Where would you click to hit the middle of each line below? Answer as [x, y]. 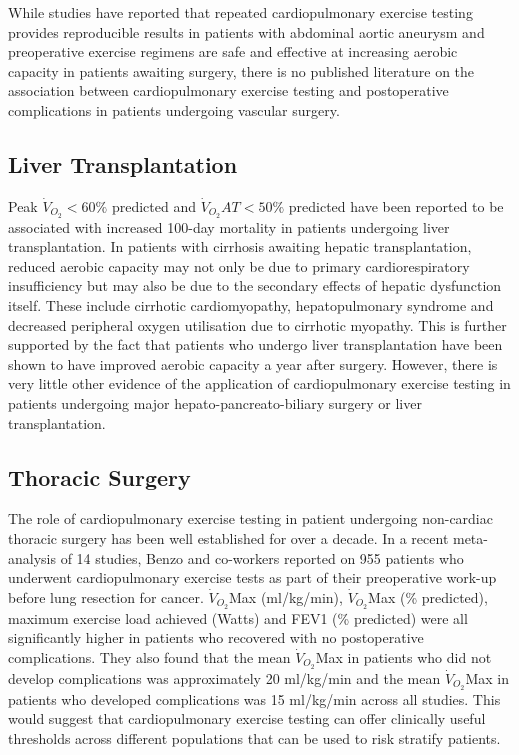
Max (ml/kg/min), [286, 596]
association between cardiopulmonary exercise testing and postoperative [228, 90]
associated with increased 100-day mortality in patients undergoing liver [229, 226]
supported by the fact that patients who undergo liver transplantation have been [255, 344]
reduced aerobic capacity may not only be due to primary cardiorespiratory [239, 265]
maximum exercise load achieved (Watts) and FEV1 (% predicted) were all [238, 617]
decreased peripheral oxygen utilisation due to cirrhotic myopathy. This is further [257, 324]
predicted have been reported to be [396, 205]
